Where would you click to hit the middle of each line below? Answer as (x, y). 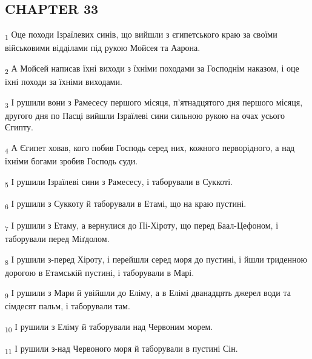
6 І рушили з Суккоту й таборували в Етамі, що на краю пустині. (126, 204)
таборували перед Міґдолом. (57, 239)
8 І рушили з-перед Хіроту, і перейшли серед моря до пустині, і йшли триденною (156, 260)
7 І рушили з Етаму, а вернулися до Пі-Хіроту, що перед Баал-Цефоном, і (142, 226)
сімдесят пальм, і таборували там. (68, 306)
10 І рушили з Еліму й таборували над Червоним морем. (109, 327)
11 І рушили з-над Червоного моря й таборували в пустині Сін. (121, 349)
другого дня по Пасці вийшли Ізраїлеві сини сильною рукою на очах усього (145, 115)
